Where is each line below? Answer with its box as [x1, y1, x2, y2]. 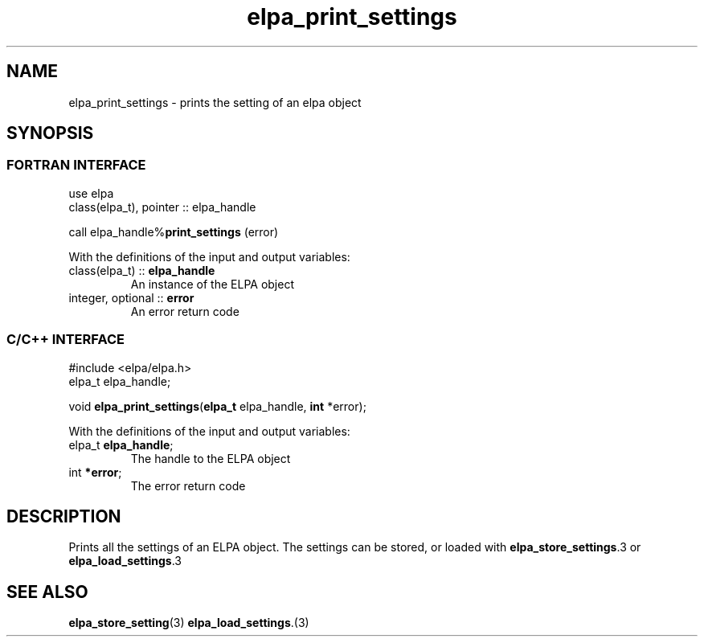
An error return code [130, 304, 239, 318]
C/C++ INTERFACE [6, 331, 125, 348]
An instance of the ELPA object [130, 276, 295, 291]
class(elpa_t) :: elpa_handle [68, 263, 215, 277]
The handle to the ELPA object [130, 451, 291, 465]
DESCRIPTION [6, 506, 121, 526]
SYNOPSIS [6, 123, 94, 144]
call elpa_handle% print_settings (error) [68, 224, 279, 239]
